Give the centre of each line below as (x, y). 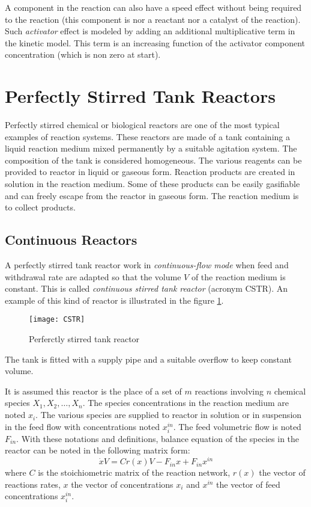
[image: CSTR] (57, 320)
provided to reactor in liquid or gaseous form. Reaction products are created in (150, 172)
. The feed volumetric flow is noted (237, 426)
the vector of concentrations (122, 484)
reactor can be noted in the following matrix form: (98, 450)
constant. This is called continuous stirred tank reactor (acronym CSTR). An (146, 288)
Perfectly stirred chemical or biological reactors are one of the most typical (142, 125)
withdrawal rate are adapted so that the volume (93, 276)
